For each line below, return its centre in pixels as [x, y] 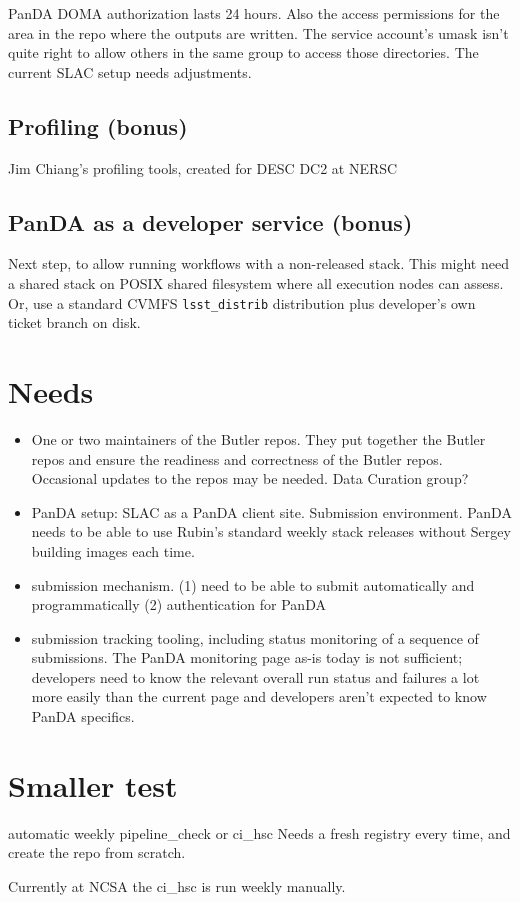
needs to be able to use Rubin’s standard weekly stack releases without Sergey [271, 531]
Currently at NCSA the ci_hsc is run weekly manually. [177, 885]
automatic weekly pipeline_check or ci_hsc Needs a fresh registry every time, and [259, 832]
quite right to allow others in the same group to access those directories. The [243, 52]
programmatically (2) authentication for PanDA [178, 604]
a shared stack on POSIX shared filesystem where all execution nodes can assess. [256, 282]
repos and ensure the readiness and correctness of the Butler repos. [237, 458]
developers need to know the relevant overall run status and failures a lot [255, 676]
